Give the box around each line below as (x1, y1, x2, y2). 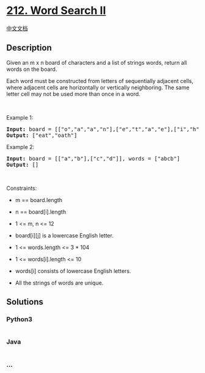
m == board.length (15, 196, 63, 203)
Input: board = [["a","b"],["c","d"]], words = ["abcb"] (6, 155, 181, 162)
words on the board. (6, 65, 57, 73)
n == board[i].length (15, 208, 66, 215)
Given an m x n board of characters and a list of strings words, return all (6, 59, 187, 66)
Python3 (6, 315, 32, 324)
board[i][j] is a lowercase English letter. (15, 231, 114, 239)
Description (6, 43, 52, 53)
